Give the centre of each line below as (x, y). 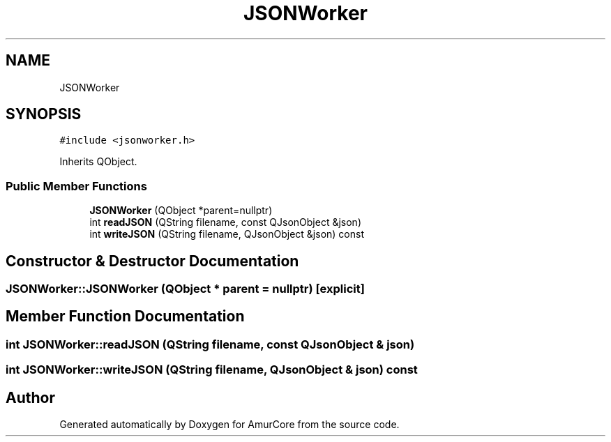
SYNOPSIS (44, 114)
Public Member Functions (76, 186)
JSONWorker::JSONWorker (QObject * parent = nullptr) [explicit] (185, 289)
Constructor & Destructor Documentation (152, 261)
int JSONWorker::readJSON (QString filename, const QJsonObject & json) (210, 344)
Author (30, 397)
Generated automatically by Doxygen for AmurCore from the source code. (229, 425)
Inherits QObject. (98, 162)
